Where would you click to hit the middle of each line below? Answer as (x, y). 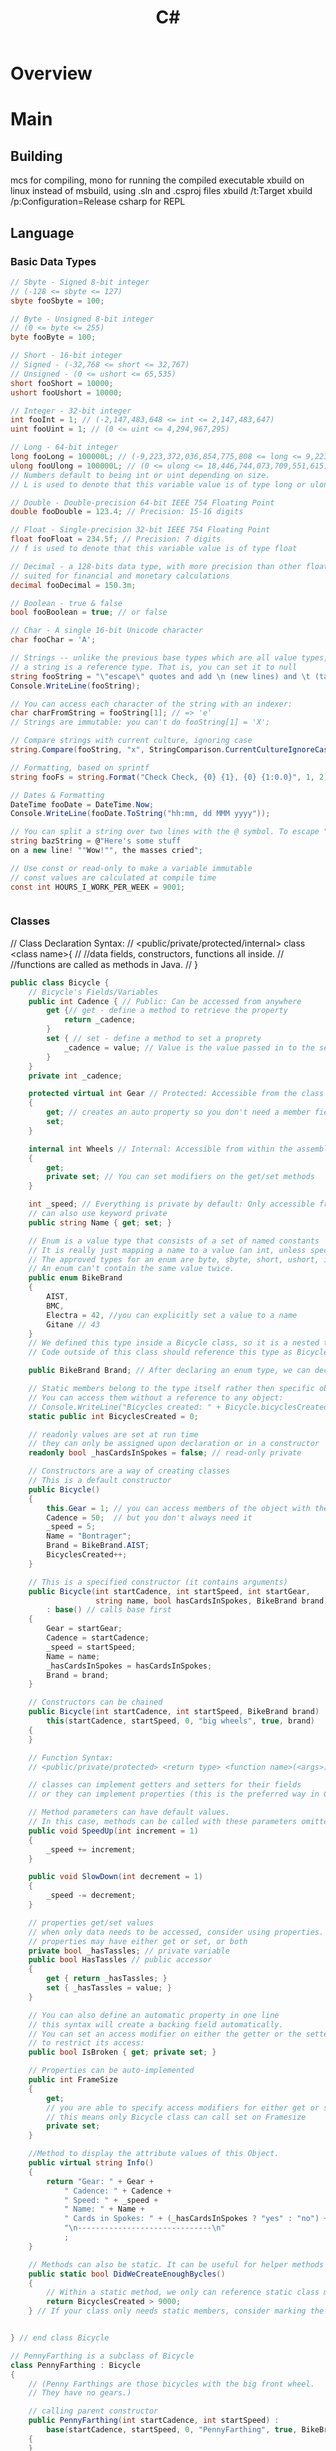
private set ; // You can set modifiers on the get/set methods (180, 1177)
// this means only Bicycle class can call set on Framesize (176, 2117)
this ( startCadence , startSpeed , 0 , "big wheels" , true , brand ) (180, 1721)
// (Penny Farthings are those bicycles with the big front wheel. (171, 2384)
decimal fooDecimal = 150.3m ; (73, 585)
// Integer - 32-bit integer (71, 411)
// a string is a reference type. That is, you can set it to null (154, 667)
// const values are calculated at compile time (113, 877)
